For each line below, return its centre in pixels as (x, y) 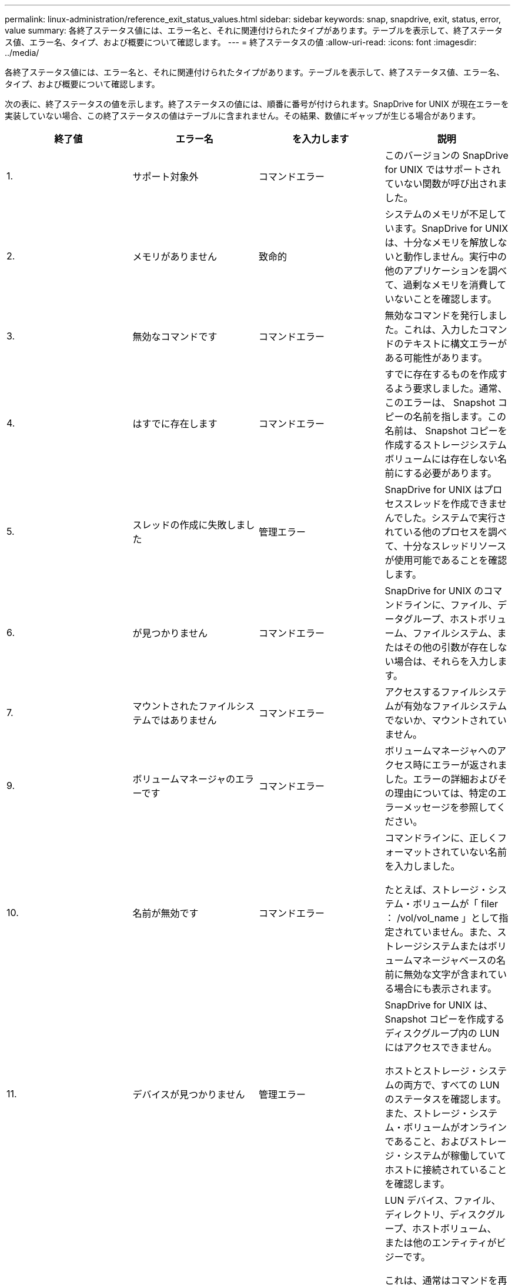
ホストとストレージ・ (432, 1071)
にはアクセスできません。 (441, 1047)
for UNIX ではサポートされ (443, 169)
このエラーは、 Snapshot (440, 402)
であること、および (427, 1141)
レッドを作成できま (455, 504)
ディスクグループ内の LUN (442, 1033)
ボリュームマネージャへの (441, 751)
